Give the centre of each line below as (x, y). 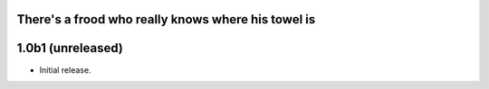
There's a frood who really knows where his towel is (166, 19)
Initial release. (65, 70)
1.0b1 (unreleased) (70, 48)
